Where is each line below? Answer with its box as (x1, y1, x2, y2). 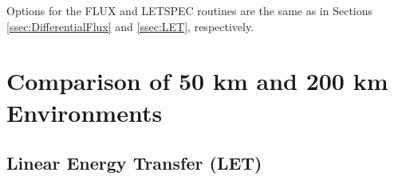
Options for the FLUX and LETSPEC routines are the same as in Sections (6, 2, 373, 18)
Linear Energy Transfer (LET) (6, 151, 262, 175)
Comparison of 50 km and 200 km (6, 65, 388, 97)
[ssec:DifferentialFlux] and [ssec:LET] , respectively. (6, 18, 254, 34)
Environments (6, 96, 163, 128)
